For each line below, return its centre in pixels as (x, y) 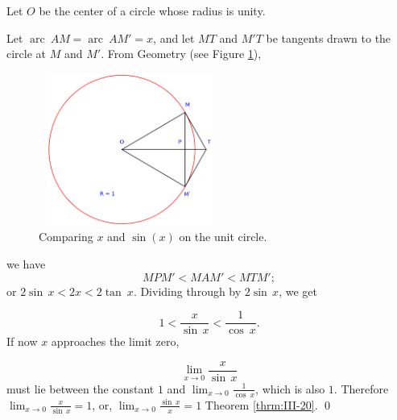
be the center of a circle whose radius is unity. (152, 10)
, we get (298, 291)
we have (26, 263)
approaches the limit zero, (115, 341)
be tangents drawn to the (329, 37)
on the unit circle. (223, 237)
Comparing (66, 237)
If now (22, 341)
